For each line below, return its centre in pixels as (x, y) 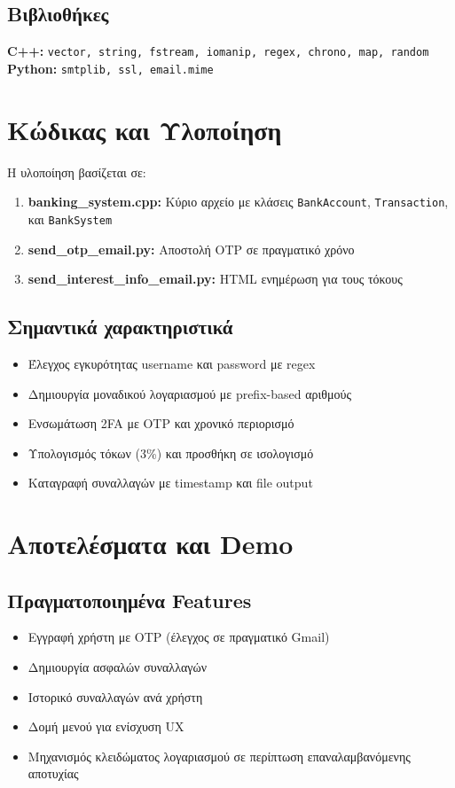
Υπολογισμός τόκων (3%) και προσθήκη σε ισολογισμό (171, 453)
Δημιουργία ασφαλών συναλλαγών (117, 667)
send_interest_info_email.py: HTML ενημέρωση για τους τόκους (215, 279)
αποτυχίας (53, 773)
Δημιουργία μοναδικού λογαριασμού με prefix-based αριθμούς (189, 393)
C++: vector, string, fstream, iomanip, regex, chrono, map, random (218, 51)
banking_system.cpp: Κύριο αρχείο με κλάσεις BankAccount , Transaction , (238, 202)
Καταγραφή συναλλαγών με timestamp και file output (170, 483)
